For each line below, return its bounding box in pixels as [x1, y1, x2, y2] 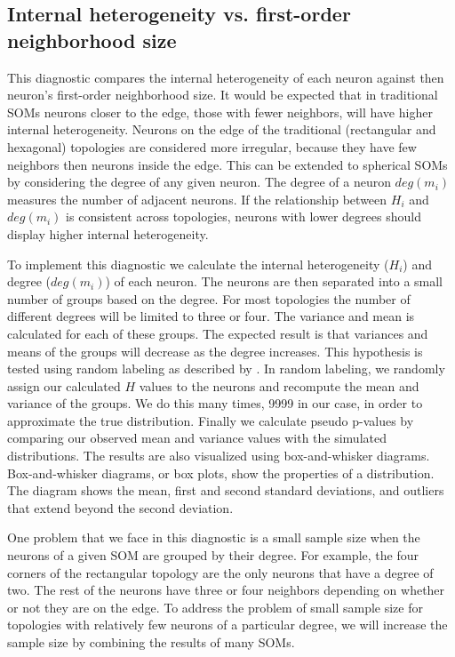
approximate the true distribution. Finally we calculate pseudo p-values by [7, 411, 414, 429]
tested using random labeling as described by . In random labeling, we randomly [7, 359, 445, 378]
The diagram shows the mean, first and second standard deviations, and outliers [7, 481, 444, 500]
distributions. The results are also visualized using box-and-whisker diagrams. [7, 446, 430, 465]
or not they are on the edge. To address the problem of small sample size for [7, 597, 423, 616]
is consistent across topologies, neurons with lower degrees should [66, 207, 421, 226]
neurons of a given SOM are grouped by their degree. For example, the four [7, 546, 419, 565]
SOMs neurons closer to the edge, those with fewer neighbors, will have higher [7, 102, 433, 121]
